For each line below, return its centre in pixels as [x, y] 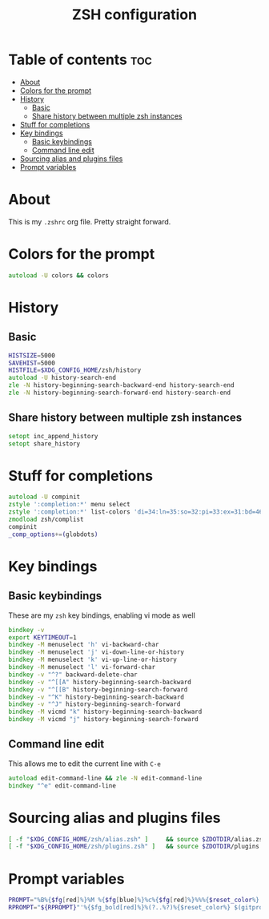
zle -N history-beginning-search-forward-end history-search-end [119, 393]
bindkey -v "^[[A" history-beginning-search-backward [100, 682]
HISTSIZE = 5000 [32, 355]
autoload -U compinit [44, 497]
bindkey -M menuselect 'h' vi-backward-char [84, 645]
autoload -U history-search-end [62, 378]
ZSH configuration [134, 15]
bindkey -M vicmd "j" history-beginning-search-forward [103, 719]
